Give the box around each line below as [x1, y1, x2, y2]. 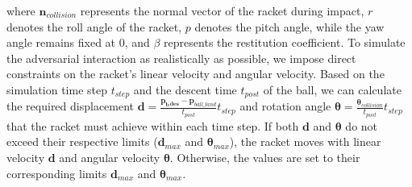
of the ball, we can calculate [263, 81, 402, 98]
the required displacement [6, 98, 135, 114]
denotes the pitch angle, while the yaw [194, 18, 385, 35]
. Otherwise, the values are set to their [169, 149, 360, 166]
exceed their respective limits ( [6, 133, 158, 150]
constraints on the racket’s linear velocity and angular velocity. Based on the [6, 65, 385, 82]
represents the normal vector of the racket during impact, [80, 2, 364, 19]
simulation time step [6, 81, 107, 98]
